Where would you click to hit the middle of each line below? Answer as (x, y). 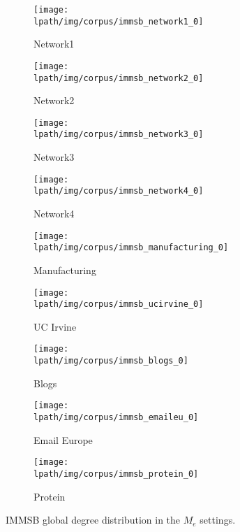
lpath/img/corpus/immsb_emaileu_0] (116, 417)
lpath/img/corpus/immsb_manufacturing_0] (131, 248)
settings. (218, 520)
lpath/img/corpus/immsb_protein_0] (116, 474)
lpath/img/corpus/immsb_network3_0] (119, 135)
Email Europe (63, 439)
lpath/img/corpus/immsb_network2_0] (119, 78)
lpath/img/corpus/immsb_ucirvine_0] (119, 304)
